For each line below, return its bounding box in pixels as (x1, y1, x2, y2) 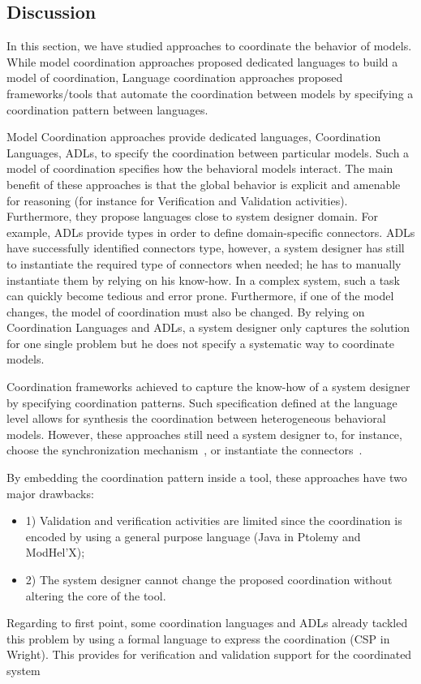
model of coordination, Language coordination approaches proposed (6, 69, 343, 86)
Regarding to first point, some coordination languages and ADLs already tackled (6, 614, 408, 631)
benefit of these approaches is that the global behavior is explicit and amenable (6, 175, 401, 192)
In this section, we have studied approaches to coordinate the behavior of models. (6, 37, 412, 54)
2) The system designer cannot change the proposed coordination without (25, 571, 393, 588)
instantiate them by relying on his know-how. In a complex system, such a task (6, 271, 401, 288)
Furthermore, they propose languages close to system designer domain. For (6, 208, 379, 225)
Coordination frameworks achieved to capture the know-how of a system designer (6, 378, 410, 395)
